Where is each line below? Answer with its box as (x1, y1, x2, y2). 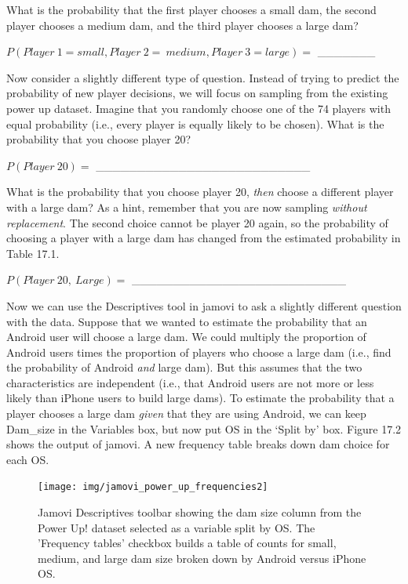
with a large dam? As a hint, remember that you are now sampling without (6, 198, 367, 215)
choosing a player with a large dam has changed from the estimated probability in (6, 230, 401, 246)
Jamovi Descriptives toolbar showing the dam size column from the (38, 504, 362, 521)
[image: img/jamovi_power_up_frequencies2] (38, 481, 268, 493)
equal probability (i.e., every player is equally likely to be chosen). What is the (6, 115, 384, 132)
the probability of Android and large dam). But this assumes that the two (6, 359, 362, 375)
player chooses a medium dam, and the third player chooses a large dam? (6, 16, 359, 33)
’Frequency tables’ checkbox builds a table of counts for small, (38, 535, 337, 551)
